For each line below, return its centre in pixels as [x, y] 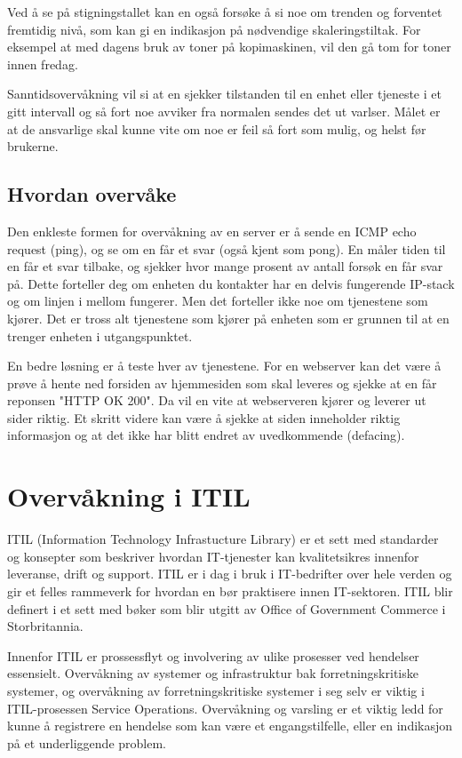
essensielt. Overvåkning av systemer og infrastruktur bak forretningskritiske [213, 673]
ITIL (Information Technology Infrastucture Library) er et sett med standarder [223, 539]
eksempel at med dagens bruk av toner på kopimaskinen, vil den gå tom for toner [229, 47]
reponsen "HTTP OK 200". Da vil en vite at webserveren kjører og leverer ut [217, 400]
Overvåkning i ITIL [129, 496]
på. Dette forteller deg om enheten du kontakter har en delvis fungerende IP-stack [231, 283]
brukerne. [33, 146]
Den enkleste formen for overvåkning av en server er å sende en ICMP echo [212, 231]
